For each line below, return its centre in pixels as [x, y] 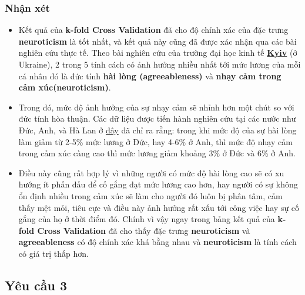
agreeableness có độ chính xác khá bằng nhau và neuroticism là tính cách [157, 242]
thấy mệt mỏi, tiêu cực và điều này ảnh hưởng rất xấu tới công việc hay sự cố [159, 207]
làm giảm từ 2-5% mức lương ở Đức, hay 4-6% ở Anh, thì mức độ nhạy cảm [155, 141]
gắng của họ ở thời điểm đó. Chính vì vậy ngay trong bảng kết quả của [147, 219]
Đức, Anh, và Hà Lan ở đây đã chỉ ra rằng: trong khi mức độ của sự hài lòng [157, 130]
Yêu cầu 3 [36, 285]
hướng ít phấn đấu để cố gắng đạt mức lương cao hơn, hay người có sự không [158, 184]
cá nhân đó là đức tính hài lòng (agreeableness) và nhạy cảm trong [150, 76]
